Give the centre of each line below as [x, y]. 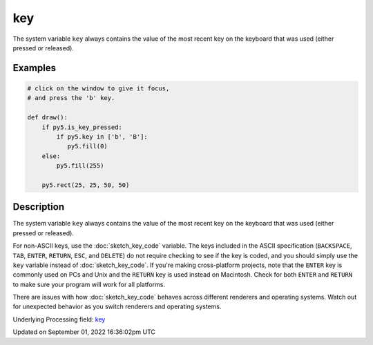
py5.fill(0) [88, 146]
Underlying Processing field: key [59, 319]
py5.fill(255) [80, 166]
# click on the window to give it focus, [98, 88]
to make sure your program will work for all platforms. [89, 284]
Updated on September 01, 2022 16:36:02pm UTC [84, 332]
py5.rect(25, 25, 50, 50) [86, 185]
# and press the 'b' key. [71, 98]
